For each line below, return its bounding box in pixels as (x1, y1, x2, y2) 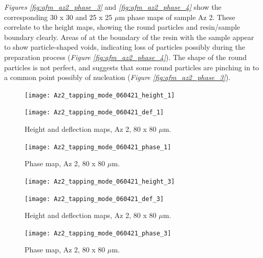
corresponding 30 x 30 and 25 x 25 (4, 11, 113, 22)
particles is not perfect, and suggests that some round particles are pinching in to (4, 62, 259, 72)
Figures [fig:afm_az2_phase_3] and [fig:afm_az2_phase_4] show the (4, 2, 222, 12)
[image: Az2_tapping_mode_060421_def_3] (25, 195, 164, 203)
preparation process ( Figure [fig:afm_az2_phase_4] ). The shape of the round (4, 51, 247, 62)
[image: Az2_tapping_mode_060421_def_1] (25, 109, 164, 116)
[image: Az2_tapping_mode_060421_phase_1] (25, 143, 171, 151)
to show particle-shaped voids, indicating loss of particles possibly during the (4, 42, 245, 52)
